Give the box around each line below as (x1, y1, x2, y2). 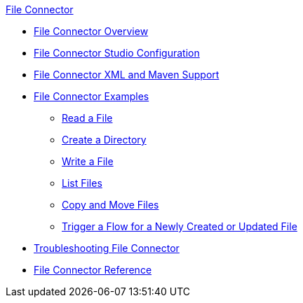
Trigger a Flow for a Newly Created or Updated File (62, 220, 297, 232)
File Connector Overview (34, 25, 149, 37)
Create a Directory (62, 134, 147, 146)
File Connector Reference (34, 264, 152, 276)
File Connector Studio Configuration (34, 47, 200, 59)
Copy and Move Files (62, 199, 159, 211)
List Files (62, 177, 102, 189)
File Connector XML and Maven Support (34, 69, 220, 80)
